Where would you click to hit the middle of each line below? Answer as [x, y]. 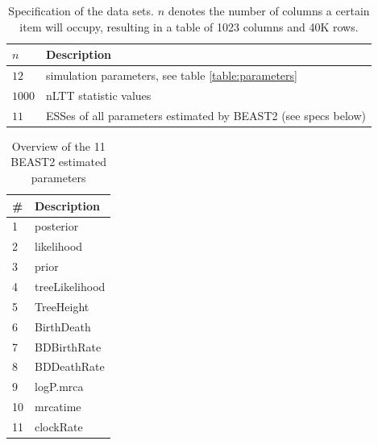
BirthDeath [63, 326]
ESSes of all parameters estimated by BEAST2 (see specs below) [206, 115]
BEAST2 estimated [59, 162]
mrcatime [58, 407]
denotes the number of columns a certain [269, 10]
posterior [57, 226]
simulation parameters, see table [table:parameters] [172, 75]
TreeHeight [62, 306]
